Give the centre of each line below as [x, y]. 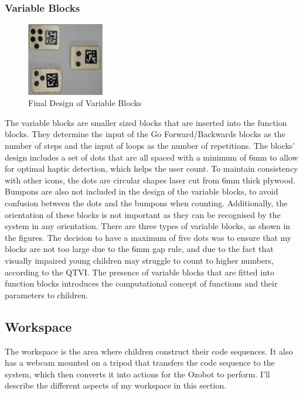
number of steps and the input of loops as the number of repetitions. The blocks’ [150, 146]
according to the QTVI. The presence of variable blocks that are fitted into [139, 272]
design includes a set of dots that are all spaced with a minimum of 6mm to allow [151, 157]
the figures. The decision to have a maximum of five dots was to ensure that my [148, 237]
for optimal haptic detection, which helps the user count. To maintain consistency [151, 168]
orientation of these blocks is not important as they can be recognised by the [143, 214]
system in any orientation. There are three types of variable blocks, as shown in [148, 226]
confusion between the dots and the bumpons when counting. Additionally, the [146, 203]
